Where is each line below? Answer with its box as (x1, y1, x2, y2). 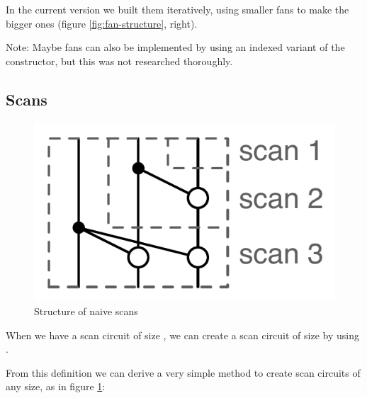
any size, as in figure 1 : (6, 379, 106, 394)
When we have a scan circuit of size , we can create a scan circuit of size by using (6, 327, 359, 342)
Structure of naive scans (34, 303, 138, 318)
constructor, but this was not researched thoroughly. (6, 53, 233, 68)
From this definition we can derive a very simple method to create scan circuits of (6, 365, 361, 380)
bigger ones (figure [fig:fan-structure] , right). (6, 16, 198, 30)
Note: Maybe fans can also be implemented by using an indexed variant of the (6, 40, 345, 55)
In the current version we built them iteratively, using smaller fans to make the (6, 2, 349, 16)
